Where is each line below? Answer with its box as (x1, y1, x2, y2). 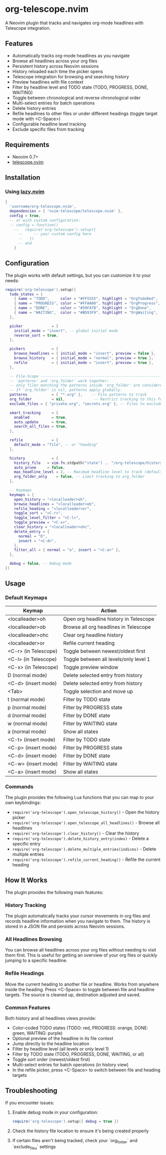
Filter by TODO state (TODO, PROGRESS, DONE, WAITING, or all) (12, 1051, 144, 1057)
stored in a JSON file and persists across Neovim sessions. (5, 923, 125, 929)
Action (100, 607, 117, 614)
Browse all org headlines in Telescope (63, 623, 151, 630)
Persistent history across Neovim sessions (12, 63, 99, 69)
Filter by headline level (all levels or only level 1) (12, 1046, 109, 1052)
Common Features (5, 1004, 50, 1011)
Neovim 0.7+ (12, 153, 39, 159)
